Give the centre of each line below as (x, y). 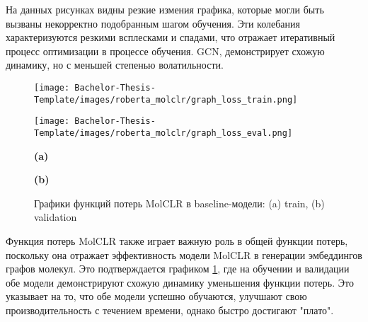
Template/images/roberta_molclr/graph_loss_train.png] (166, 99)
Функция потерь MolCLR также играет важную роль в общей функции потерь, (177, 240)
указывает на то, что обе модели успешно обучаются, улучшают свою (156, 296)
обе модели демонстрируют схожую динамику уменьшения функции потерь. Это (180, 282)
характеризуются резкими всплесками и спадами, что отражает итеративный (171, 37)
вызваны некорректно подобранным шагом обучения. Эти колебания (153, 23)
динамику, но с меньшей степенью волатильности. (115, 65)
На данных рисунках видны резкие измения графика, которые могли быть (165, 9)
